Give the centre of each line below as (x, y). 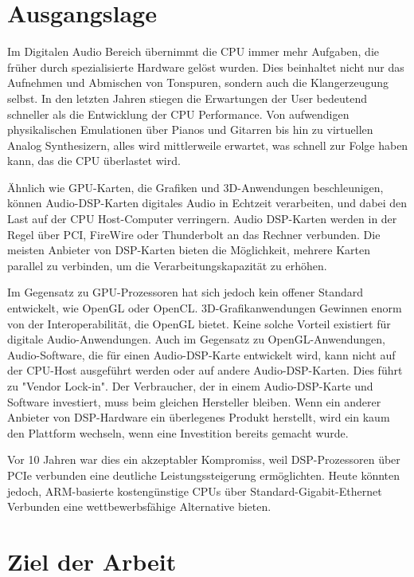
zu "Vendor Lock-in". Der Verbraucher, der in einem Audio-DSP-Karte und (190, 386)
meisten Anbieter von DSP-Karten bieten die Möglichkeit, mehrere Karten (189, 250)
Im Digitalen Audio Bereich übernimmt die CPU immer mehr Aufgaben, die (193, 51)
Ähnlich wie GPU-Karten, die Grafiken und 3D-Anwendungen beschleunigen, (195, 187)
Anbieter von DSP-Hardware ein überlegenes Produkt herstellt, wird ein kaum (199, 417)
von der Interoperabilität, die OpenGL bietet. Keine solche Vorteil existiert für (199, 323)
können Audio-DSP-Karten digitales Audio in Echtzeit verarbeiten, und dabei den (207, 203)
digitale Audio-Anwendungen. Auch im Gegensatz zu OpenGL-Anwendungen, (196, 339)
